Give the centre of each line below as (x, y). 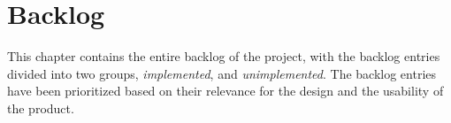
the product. (41, 108)
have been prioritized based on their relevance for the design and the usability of (225, 91)
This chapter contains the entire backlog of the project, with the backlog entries (224, 56)
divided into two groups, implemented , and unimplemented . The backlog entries (222, 73)
